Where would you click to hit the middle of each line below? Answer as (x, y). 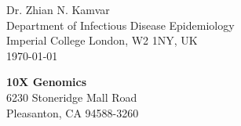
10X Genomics (47, 82)
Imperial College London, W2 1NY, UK (102, 40)
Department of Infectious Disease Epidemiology (120, 25)
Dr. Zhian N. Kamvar (58, 9)
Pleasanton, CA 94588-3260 (73, 112)
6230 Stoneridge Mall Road (72, 97)
